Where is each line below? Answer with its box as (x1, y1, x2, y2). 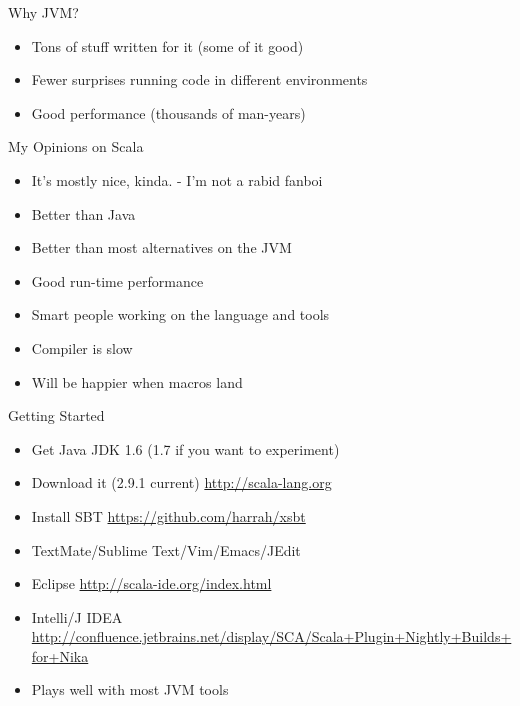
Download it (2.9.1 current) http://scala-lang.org (31, 472, 332, 493)
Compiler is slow (31, 337, 133, 358)
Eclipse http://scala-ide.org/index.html (31, 573, 272, 594)
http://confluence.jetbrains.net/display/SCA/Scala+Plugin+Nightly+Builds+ (31, 626, 512, 647)
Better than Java (31, 203, 136, 224)
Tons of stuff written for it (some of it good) (31, 35, 304, 56)
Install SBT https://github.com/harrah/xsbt (31, 505, 306, 526)
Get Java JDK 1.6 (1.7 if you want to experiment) (31, 438, 340, 459)
